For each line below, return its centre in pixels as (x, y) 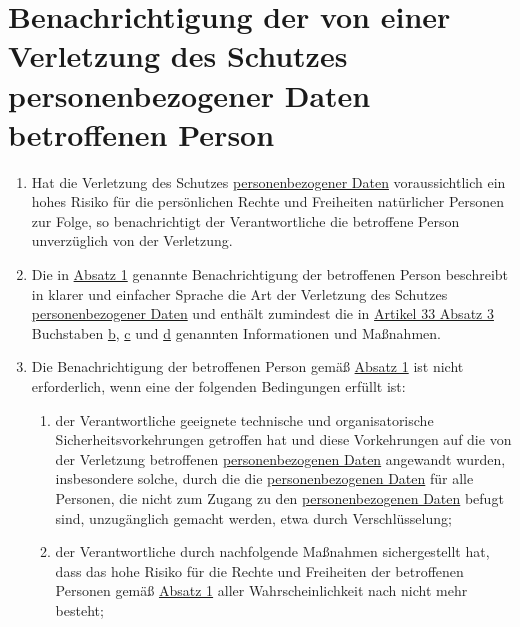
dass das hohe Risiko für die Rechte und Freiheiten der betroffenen (259, 570)
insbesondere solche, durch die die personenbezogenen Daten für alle (264, 478)
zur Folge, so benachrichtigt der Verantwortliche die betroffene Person (245, 220)
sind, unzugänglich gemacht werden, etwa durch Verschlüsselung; (253, 517)
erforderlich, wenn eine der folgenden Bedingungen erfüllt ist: (218, 386)
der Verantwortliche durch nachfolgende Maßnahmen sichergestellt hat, (272, 551)
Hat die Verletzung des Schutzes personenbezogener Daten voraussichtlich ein (268, 181)
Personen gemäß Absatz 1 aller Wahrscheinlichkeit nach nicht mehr (261, 590)
